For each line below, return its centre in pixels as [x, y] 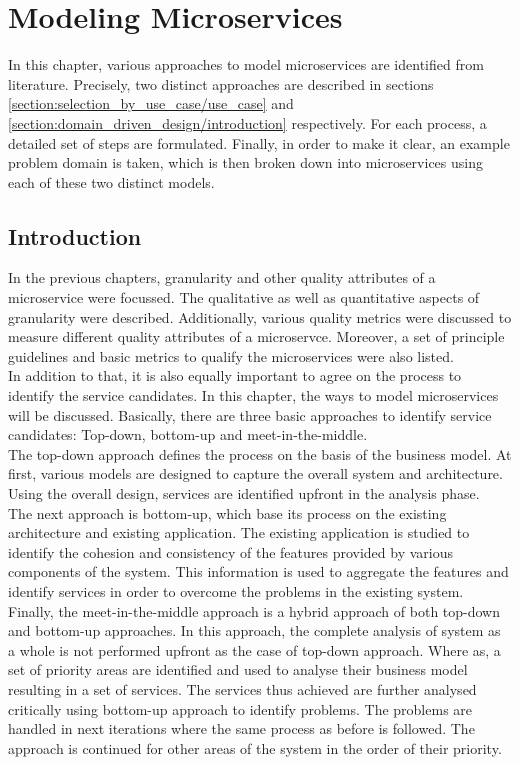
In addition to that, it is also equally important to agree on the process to [235, 375]
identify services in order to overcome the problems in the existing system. [236, 590]
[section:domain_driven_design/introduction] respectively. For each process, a [247, 122]
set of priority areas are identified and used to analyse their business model [238, 669]
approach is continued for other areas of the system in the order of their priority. [255, 747]
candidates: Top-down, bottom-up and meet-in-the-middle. [188, 434]
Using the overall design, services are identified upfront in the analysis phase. [244, 493]
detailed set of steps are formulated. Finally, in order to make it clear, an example [259, 142]
